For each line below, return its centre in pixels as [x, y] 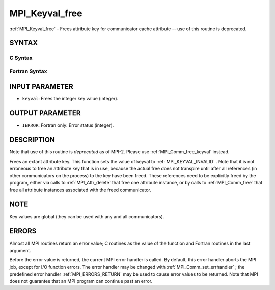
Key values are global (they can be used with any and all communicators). [87, 217]
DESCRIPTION [32, 140]
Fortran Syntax [28, 71]
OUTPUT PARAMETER [45, 113]
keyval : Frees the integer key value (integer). [70, 98]
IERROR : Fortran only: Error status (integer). [68, 125]
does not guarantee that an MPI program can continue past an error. [81, 281]
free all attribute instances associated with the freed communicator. [80, 190]
